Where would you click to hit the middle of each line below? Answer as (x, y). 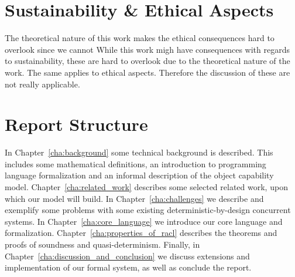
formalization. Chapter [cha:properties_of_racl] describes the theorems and (141, 233)
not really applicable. (42, 84)
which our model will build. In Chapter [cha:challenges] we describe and (134, 198)
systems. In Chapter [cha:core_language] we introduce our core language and (144, 221)
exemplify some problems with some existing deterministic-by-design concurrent (148, 210)
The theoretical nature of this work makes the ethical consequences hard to (140, 38)
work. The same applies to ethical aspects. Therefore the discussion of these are (147, 72)
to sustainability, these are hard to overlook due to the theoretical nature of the (147, 61)
